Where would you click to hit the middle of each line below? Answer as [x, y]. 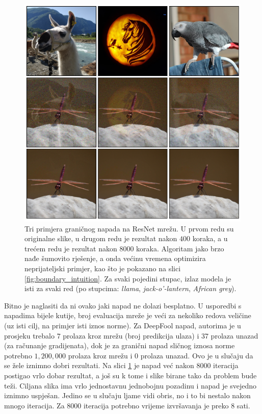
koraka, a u [210, 238]
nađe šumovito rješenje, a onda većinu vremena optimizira [115, 258]
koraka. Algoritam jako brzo [180, 248]
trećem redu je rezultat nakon [71, 248]
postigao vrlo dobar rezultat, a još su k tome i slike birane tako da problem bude [130, 375]
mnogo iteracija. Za [34, 405]
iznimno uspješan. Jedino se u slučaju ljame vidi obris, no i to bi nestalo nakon [127, 395]
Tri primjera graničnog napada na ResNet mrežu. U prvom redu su [129, 228]
